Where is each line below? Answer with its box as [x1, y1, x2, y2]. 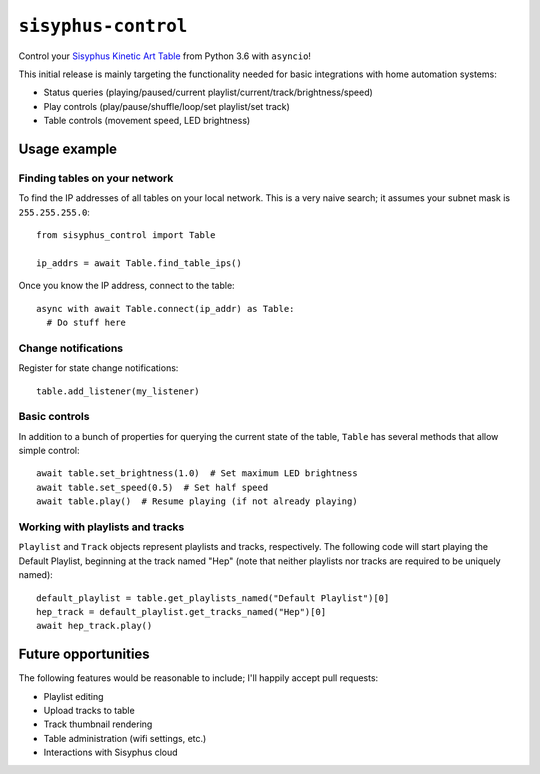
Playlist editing [43, 690, 104, 702]
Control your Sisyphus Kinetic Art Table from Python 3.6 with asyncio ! [18, 50, 312, 62]
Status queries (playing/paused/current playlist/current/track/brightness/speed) [43, 86, 374, 99]
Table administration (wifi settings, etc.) [43, 732, 207, 744]
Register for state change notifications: [18, 362, 179, 374]
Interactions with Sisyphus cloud [43, 746, 179, 759]
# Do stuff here [46, 317, 127, 328]
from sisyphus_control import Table [36, 230, 216, 241]
